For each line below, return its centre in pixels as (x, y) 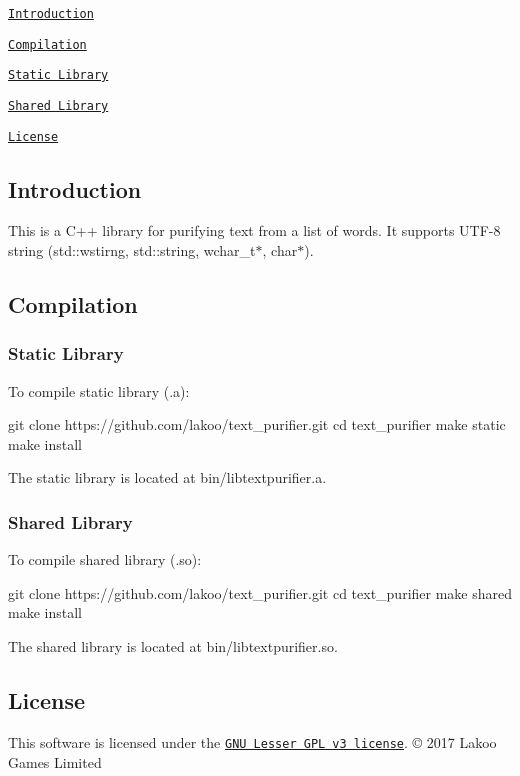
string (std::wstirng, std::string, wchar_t (132, 250)
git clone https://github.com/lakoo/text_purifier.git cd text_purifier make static (257, 424)
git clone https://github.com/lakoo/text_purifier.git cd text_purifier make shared (260, 592)
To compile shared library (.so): (105, 559)
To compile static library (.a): (99, 390)
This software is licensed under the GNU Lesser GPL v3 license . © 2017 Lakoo (252, 741)
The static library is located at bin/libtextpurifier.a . (167, 477)
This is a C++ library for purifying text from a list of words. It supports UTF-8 (254, 230)
